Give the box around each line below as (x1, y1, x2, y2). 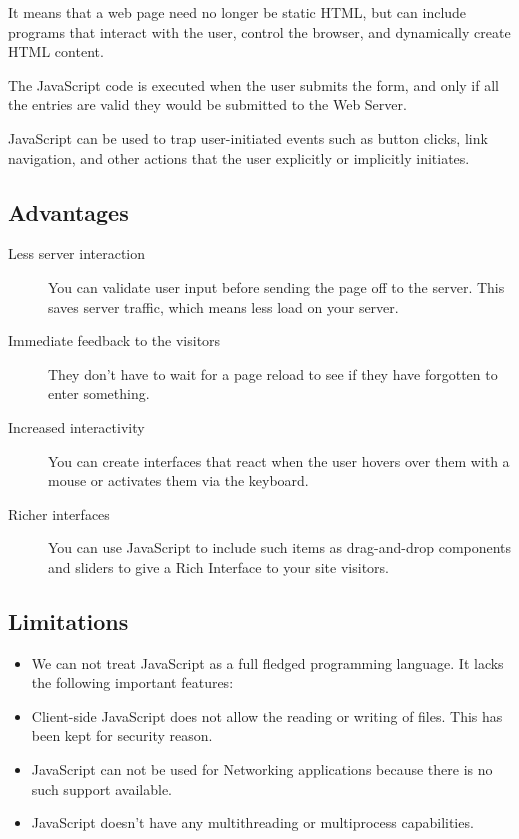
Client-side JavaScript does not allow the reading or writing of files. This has (31, 705, 503, 726)
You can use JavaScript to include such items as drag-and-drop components (48, 537, 512, 558)
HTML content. (8, 41, 104, 62)
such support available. (31, 778, 173, 799)
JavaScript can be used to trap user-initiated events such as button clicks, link (8, 127, 488, 148)
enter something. (48, 383, 150, 404)
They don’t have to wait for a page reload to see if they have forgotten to (48, 363, 498, 384)
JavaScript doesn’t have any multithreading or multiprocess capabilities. (31, 812, 474, 833)
